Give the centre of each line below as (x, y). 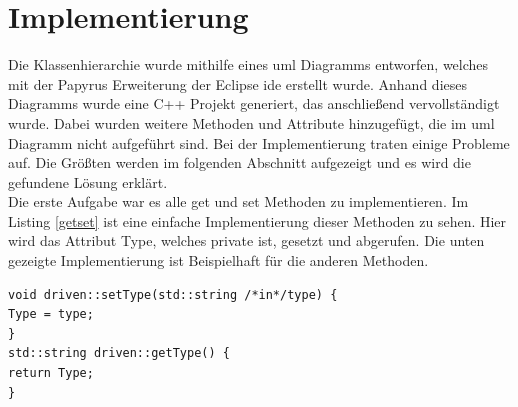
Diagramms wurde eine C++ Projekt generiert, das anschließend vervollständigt (254, 103)
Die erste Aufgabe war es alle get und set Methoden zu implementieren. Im (238, 201)
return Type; (51, 373)
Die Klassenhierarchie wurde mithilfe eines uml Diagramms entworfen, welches (248, 64)
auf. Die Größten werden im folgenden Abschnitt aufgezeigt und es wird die (239, 162)
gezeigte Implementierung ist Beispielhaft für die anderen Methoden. (218, 260)
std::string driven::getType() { (119, 353)
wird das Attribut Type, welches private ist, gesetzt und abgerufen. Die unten (246, 240)
